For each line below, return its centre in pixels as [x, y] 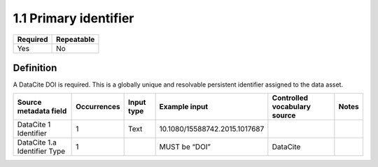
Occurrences [98, 107]
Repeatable [76, 39]
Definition [35, 67]
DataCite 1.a [37, 143]
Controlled [290, 98]
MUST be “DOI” [185, 147]
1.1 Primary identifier [73, 18]
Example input [184, 107]
